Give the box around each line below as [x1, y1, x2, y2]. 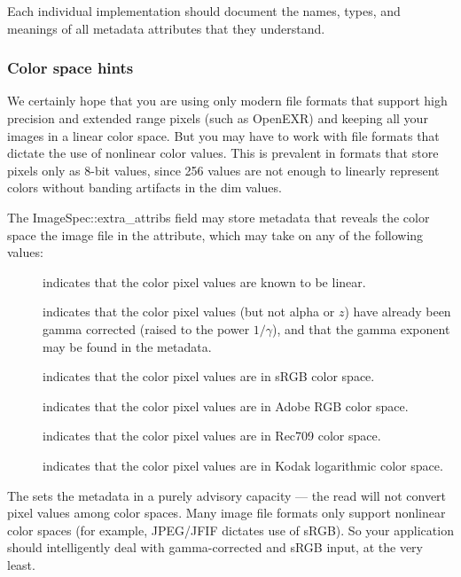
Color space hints [7, 57, 134, 79]
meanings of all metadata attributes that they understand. [7, 19, 325, 37]
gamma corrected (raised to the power [43, 319, 250, 338]
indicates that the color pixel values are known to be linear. [43, 272, 366, 291]
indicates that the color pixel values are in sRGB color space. [43, 367, 375, 386]
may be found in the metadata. [43, 337, 212, 355]
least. [7, 555, 35, 573]
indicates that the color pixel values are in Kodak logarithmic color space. [43, 456, 443, 474]
